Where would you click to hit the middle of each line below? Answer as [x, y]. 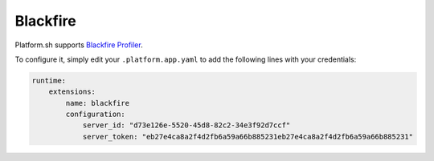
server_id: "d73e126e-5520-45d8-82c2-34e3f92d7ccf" [186, 125]
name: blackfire [98, 103]
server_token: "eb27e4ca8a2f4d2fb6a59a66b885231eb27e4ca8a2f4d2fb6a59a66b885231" [248, 137]
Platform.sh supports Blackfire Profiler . [79, 45]
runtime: [49, 80]
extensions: [72, 92]
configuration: [96, 115]
